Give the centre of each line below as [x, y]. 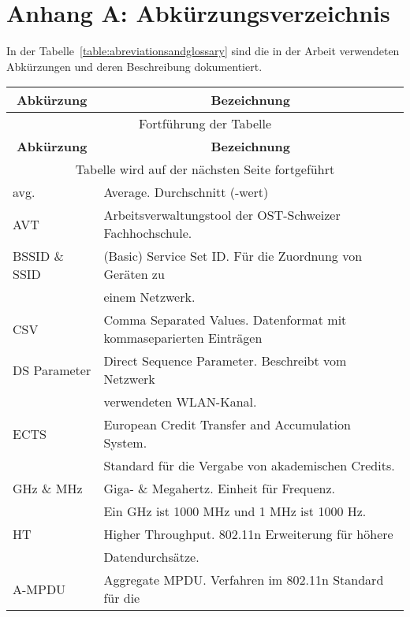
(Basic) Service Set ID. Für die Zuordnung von [233, 256]
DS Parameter [52, 370]
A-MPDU [39, 589]
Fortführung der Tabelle [205, 124]
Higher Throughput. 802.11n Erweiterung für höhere [248, 534]
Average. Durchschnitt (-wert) [186, 192]
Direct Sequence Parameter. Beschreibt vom [225, 361]
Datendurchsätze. [151, 557]
